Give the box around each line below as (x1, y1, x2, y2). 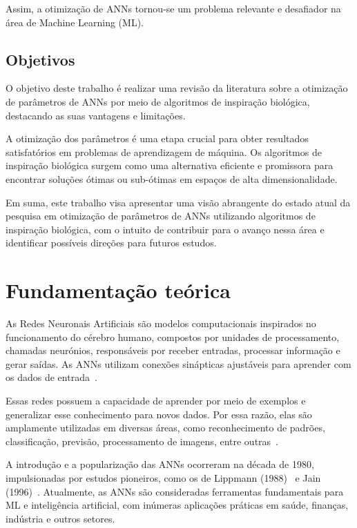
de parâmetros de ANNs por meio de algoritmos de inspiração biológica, (6, 94, 310, 108)
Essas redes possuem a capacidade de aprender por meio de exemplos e (6, 393, 306, 408)
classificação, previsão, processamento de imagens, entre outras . (6, 433, 278, 448)
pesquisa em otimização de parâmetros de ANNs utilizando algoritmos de (6, 208, 316, 223)
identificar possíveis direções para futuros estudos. (6, 235, 217, 250)
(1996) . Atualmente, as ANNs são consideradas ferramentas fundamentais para (6, 484, 344, 498)
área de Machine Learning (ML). (6, 14, 144, 29)
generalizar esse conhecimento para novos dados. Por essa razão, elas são (6, 407, 312, 421)
